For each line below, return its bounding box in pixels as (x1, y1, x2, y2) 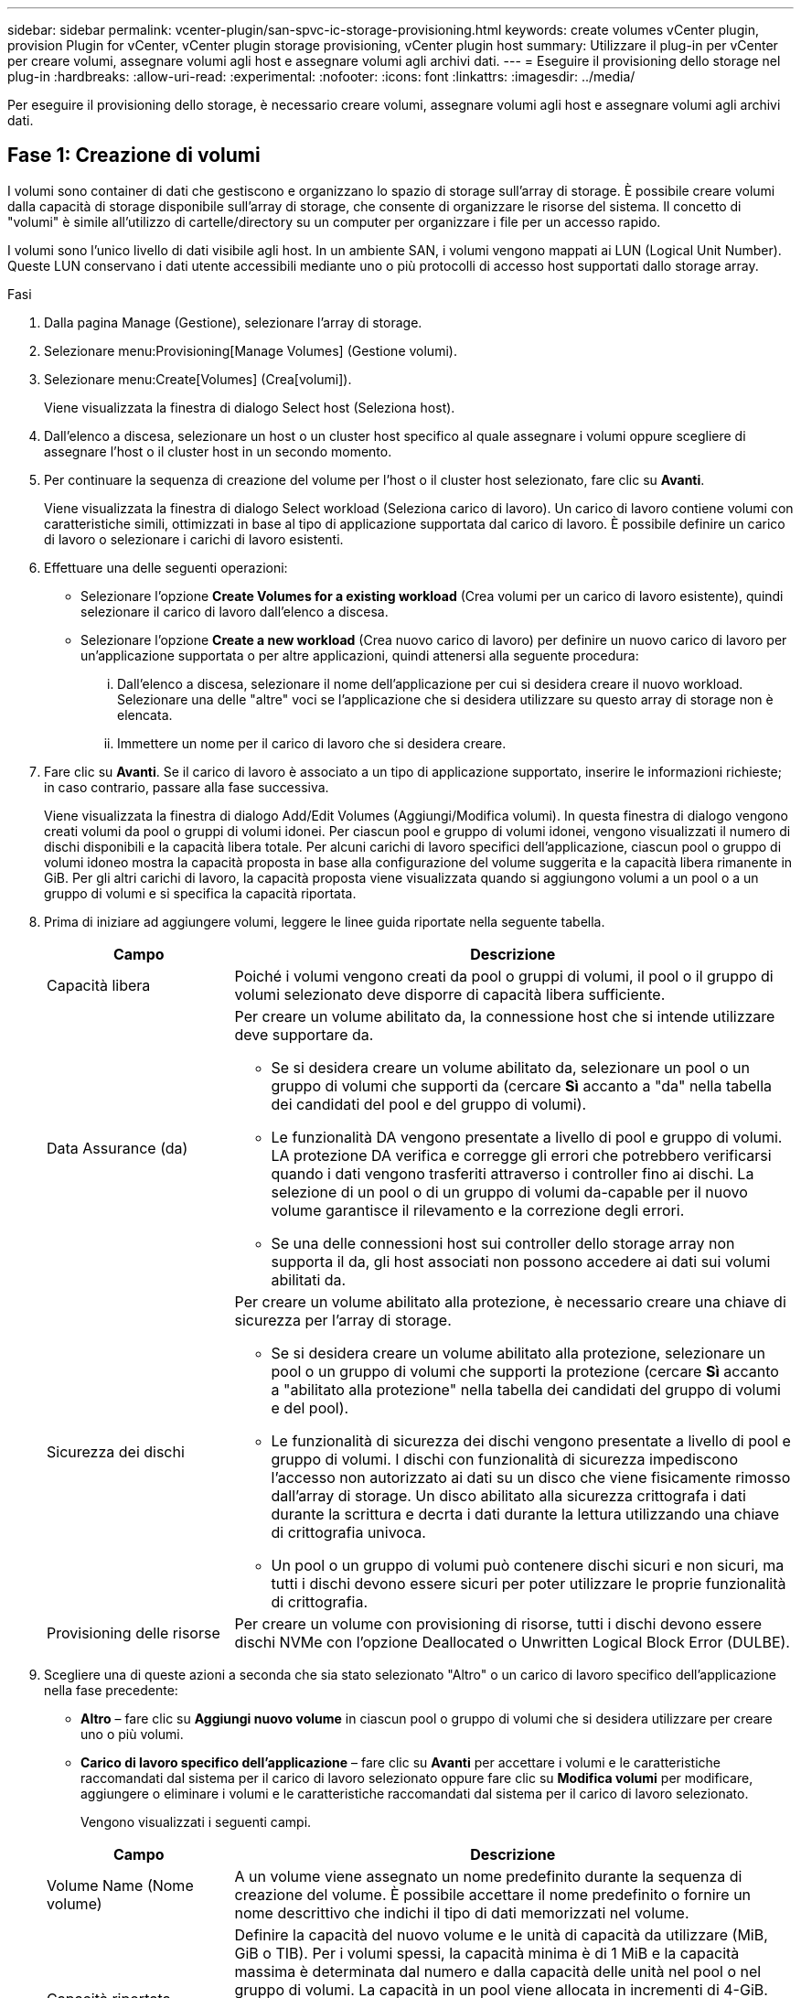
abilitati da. (271, 1270, 347, 1289)
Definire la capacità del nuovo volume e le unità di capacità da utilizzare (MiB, (234, 1925, 768, 1944)
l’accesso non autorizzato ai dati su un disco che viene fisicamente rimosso (271, 1467, 791, 1487)
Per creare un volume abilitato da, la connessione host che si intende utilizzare (234, 1006, 775, 1026)
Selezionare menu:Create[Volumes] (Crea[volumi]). (44, 371, 352, 387)
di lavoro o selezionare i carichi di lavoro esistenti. (44, 531, 344, 547)
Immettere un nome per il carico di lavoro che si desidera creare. (117, 735, 507, 751)
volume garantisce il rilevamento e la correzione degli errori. (271, 1200, 685, 1219)
